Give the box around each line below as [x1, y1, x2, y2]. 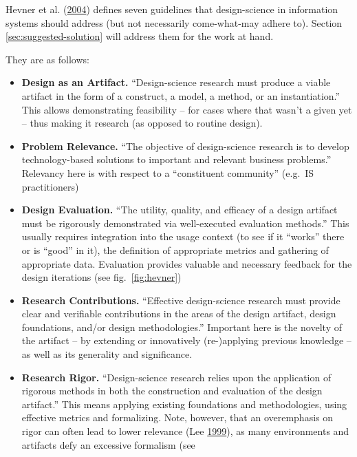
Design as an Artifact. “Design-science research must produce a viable [21, 75, 331, 89]
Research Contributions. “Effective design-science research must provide [21, 293, 340, 307]
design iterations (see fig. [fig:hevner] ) [21, 270, 182, 284]
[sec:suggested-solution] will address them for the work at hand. [6, 29, 274, 43]
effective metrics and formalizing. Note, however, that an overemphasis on [21, 410, 334, 425]
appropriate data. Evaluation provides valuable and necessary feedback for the [21, 256, 352, 270]
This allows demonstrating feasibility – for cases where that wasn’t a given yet [21, 102, 352, 116]
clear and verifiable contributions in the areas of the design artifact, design [21, 306, 336, 321]
